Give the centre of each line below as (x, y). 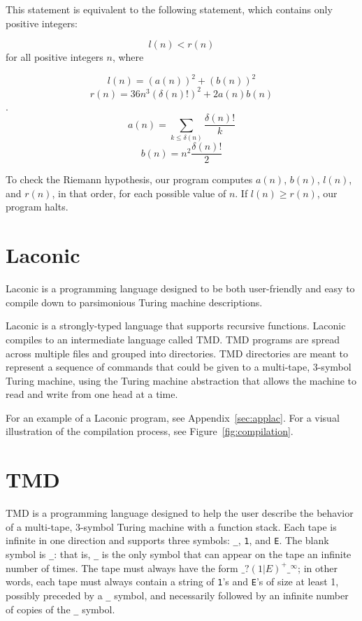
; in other (318, 568)
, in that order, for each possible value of (139, 193)
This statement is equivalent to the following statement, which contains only (169, 9)
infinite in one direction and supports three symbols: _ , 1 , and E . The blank (167, 540)
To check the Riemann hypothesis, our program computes (129, 179)
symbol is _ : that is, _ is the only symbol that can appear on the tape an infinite (179, 554)
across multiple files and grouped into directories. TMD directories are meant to (177, 353)
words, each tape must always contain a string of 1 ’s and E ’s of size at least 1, (172, 581)
